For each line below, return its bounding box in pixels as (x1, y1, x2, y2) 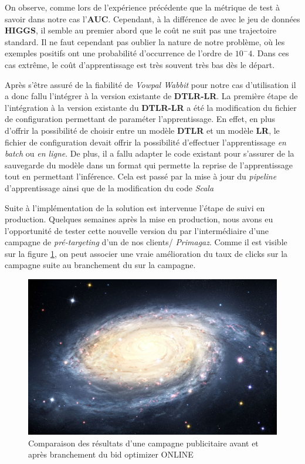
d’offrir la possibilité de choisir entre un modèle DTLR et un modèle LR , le (5, 124, 280, 136)
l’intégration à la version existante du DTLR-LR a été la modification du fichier (5, 101, 297, 113)
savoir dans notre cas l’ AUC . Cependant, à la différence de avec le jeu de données (5, 12, 300, 25)
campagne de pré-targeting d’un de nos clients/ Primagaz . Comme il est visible (5, 236, 287, 248)
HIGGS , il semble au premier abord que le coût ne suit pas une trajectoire (5, 24, 276, 36)
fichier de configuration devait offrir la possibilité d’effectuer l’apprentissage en (5, 136, 286, 148)
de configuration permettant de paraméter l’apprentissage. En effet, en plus (5, 113, 276, 125)
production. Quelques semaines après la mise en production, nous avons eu (5, 213, 273, 225)
